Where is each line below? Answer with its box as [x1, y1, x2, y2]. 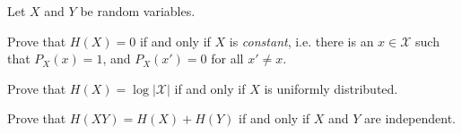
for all [211, 49, 244, 68]
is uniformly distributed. [264, 79, 398, 97]
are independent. [364, 109, 457, 128]
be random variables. [80, 2, 196, 20]
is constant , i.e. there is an [229, 31, 374, 50]
